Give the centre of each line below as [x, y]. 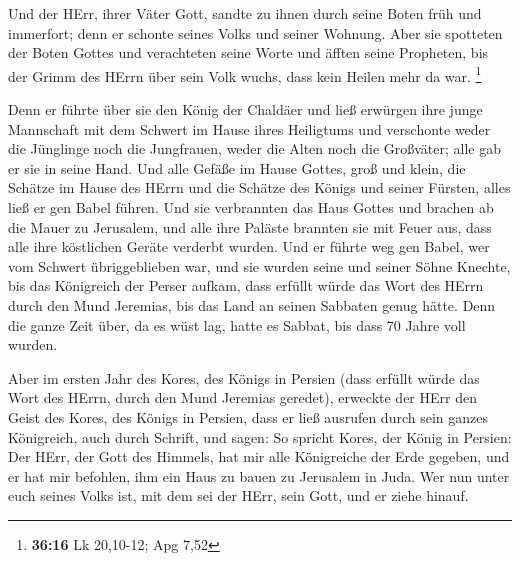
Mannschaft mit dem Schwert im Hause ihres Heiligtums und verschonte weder [249, 128]
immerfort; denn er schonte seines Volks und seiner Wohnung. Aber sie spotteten [255, 32]
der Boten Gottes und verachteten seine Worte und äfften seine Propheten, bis [248, 52]
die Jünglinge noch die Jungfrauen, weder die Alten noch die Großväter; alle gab [255, 148]
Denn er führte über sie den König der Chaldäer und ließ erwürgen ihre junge [245, 109]
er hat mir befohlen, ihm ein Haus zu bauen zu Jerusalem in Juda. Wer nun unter [259, 475]
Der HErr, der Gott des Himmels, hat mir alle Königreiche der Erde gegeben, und [259, 456]
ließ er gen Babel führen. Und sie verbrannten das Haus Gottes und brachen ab [251, 207]
